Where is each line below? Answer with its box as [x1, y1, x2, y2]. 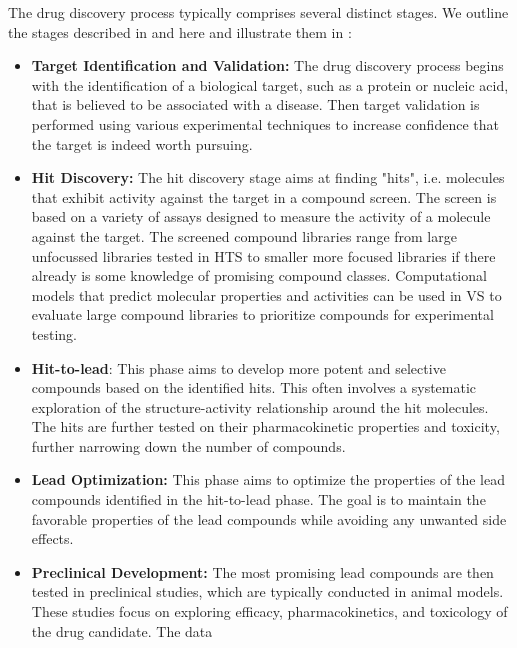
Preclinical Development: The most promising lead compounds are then [31, 561, 494, 582]
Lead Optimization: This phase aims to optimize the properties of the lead [31, 469, 505, 490]
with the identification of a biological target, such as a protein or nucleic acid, [31, 74, 509, 95]
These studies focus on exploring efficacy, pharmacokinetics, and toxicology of [31, 601, 508, 622]
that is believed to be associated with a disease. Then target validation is [31, 94, 480, 115]
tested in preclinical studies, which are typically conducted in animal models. [31, 581, 504, 602]
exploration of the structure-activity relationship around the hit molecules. [31, 396, 489, 417]
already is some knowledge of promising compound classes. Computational [31, 265, 487, 286]
